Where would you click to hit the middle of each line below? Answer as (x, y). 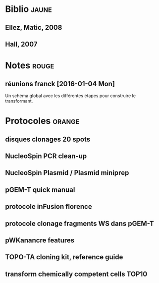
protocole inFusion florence (49, 207)
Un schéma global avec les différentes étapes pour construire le (71, 96)
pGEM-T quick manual (40, 190)
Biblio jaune (28, 9)
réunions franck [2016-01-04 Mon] (60, 84)
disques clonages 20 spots (48, 139)
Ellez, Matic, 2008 (34, 28)
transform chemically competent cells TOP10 (76, 274)
